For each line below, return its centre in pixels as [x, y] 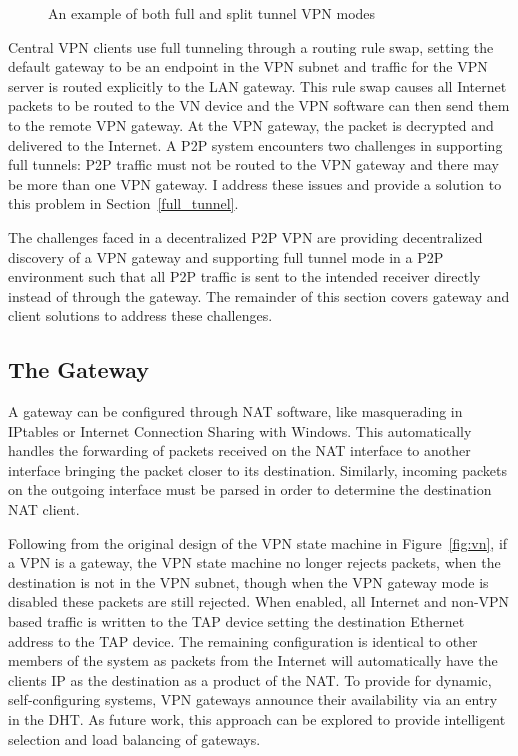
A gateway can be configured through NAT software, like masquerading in [235, 411]
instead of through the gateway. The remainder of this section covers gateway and [259, 295]
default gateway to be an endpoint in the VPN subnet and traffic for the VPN [248, 66]
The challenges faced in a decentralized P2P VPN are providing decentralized [245, 236]
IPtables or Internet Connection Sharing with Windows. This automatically [240, 430]
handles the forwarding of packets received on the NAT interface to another [239, 450]
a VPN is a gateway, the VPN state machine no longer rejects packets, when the [254, 562]
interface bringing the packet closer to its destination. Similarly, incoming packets [258, 469]
